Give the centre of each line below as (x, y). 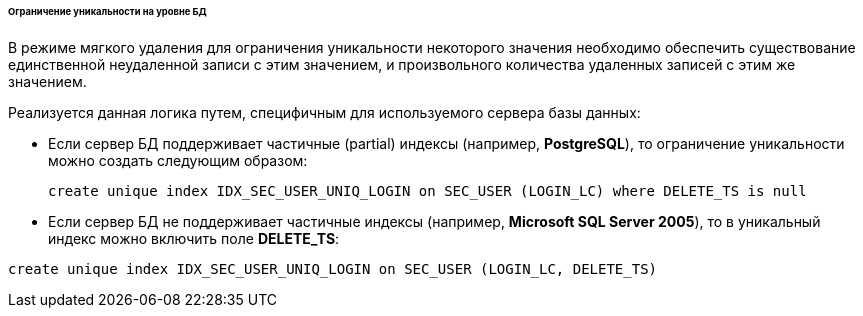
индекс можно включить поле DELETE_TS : (194, 238)
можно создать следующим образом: (178, 160)
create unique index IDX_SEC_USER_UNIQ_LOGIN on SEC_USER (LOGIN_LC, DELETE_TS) (333, 268)
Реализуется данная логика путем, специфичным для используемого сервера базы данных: (324, 112)
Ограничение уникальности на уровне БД (107, 11)
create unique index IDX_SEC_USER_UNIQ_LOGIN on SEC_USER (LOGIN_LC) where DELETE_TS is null (427, 190)
